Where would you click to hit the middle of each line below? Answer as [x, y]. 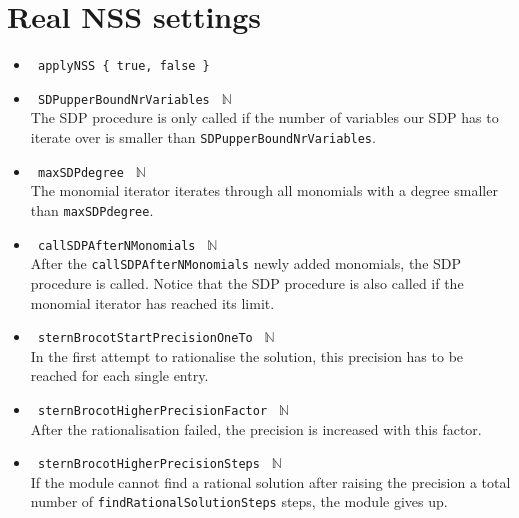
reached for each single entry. [119, 375]
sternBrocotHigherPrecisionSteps [148, 464]
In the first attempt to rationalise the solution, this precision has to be [247, 355]
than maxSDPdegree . [92, 209]
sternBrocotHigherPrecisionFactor [152, 410]
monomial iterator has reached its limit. [152, 302]
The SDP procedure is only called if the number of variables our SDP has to [264, 117]
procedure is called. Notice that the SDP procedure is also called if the [247, 282]
